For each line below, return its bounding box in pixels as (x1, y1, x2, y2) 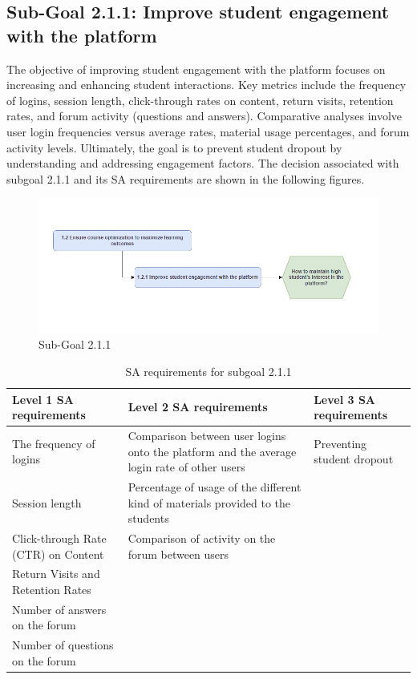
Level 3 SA (314, 390, 376, 407)
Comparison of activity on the (128, 530, 276, 546)
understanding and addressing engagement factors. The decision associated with (6, 155, 399, 172)
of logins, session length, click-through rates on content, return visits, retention (6, 91, 394, 108)
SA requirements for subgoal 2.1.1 (125, 362, 292, 379)
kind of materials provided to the (128, 494, 291, 511)
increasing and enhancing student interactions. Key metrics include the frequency (6, 76, 407, 93)
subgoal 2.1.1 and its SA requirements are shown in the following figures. (6, 170, 365, 187)
